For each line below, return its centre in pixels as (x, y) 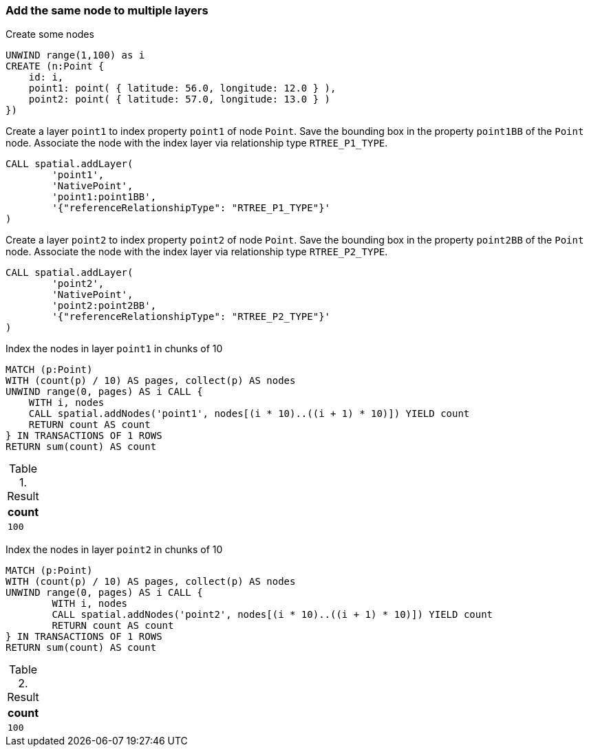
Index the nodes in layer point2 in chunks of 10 (114, 550)
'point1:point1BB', (104, 197)
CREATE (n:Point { (55, 66)
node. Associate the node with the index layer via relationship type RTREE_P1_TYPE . (197, 143)
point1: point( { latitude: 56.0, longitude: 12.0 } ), (182, 88)
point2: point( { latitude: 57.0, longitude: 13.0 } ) (180, 99)
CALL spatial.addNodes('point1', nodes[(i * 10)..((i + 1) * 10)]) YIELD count (249, 414)
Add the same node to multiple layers (107, 10)
